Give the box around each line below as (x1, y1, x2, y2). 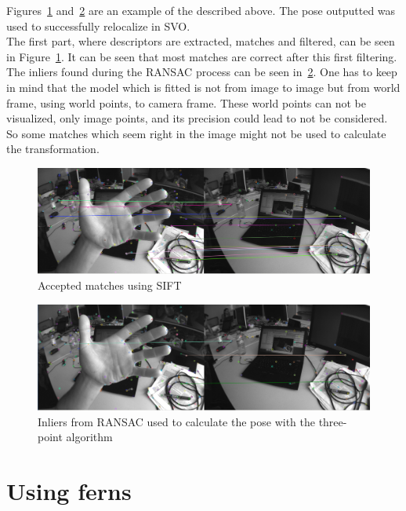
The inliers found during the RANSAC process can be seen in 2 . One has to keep (6, 64, 397, 80)
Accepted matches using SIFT (38, 276, 182, 293)
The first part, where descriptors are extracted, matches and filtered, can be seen (6, 33, 395, 49)
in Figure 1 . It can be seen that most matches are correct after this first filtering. (6, 48, 397, 64)
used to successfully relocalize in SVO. (6, 17, 190, 34)
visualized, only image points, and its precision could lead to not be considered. (6, 110, 388, 126)
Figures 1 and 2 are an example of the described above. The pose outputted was (6, 2, 396, 18)
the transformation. (6, 141, 100, 157)
